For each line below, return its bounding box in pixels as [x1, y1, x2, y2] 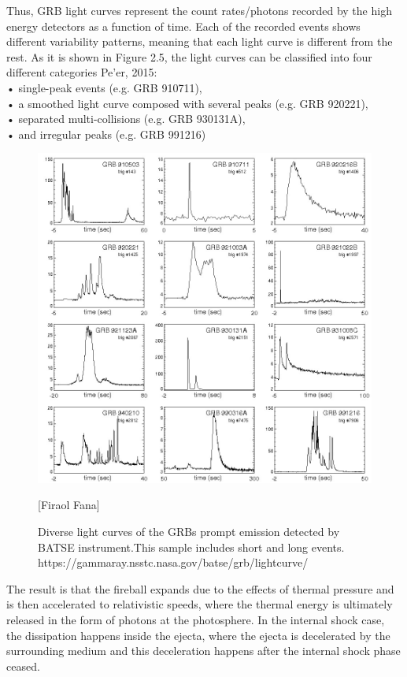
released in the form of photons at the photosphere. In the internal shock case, [6, 611, 385, 627]
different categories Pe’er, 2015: [6, 64, 157, 80]
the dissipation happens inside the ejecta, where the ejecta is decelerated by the [6, 627, 390, 643]
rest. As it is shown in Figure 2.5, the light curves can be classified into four [6, 48, 372, 65]
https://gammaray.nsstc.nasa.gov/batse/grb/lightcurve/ [38, 554, 309, 571]
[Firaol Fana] [38, 497, 100, 513]
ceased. [6, 657, 40, 674]
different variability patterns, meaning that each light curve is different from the [6, 33, 393, 50]
